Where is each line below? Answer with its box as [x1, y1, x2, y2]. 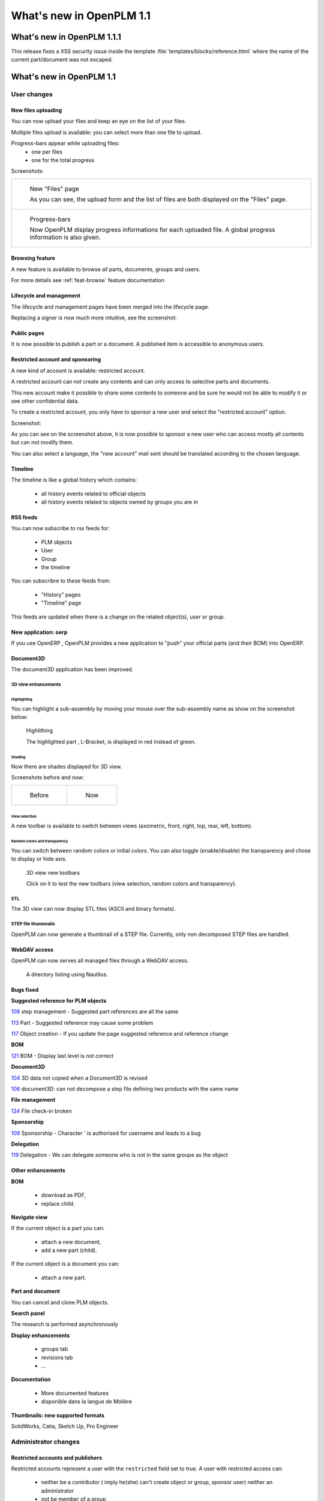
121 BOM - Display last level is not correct [11, 1052, 114, 1059]
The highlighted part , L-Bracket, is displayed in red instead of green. [26, 738, 196, 745]
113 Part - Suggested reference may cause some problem [11, 1019, 154, 1026]
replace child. [41, 1200, 75, 1207]
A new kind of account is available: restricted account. [11, 367, 146, 374]
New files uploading [11, 107, 62, 114]
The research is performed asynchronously [11, 1321, 118, 1328]
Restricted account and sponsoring [11, 356, 101, 363]
